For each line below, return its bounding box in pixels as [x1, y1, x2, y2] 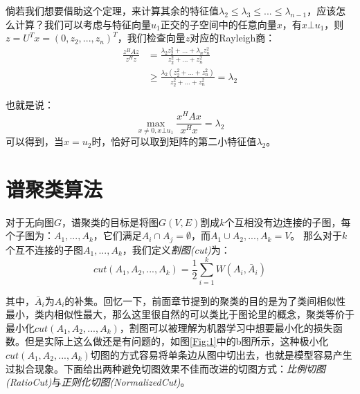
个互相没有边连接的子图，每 [224, 214, 351, 229]
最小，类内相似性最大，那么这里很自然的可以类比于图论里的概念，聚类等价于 [6, 307, 354, 321]
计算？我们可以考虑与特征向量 [15, 17, 151, 31]
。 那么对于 [290, 228, 342, 243]
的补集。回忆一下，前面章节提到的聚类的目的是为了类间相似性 [64, 293, 346, 308]
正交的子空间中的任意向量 [160, 17, 277, 31]
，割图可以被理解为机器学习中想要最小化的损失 [119, 320, 333, 335]
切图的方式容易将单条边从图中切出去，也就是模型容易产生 [90, 348, 352, 362]
